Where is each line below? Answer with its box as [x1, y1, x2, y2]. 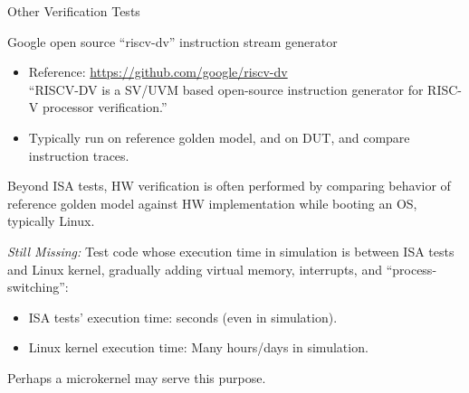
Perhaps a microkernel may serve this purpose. [7, 368, 266, 387]
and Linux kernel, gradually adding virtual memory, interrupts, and [7, 259, 382, 278]
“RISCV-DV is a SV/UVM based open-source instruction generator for [28, 80, 424, 98]
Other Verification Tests [7, 2, 140, 20]
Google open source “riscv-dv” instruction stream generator [7, 32, 338, 51]
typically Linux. [7, 211, 95, 230]
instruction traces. [28, 145, 129, 164]
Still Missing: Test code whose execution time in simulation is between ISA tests [7, 241, 455, 260]
